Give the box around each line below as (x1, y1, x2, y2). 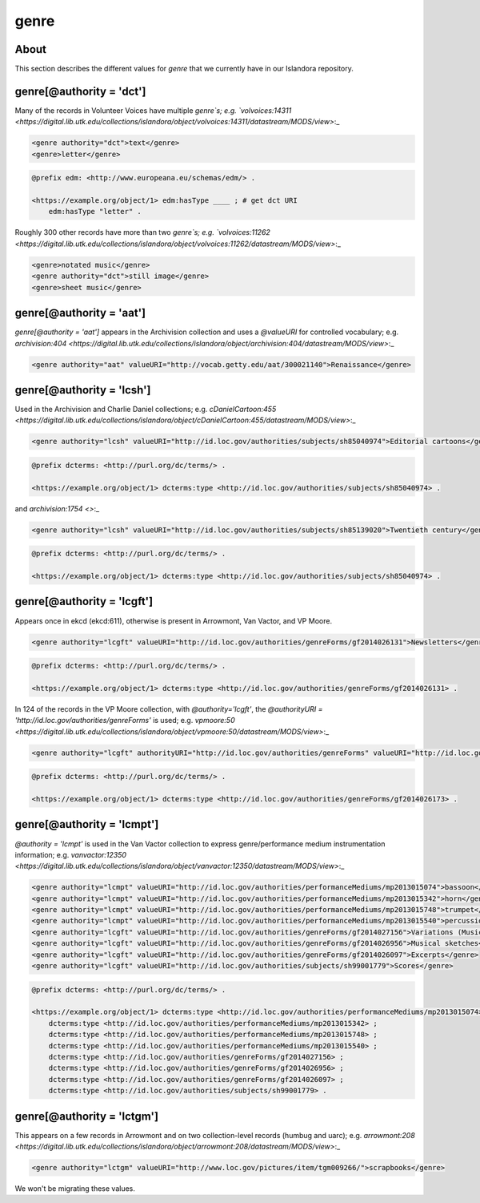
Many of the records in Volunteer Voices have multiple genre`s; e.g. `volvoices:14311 (14, 105, 292, 115)
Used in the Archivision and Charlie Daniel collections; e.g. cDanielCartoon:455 (14, 405, 277, 414)
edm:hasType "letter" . (48, 207, 142, 216)
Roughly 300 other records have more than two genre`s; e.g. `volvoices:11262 (14, 228, 271, 237)
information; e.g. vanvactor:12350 (14, 850, 127, 859)
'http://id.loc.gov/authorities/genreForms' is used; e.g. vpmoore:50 (14, 716, 235, 725)
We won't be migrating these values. (14, 1183, 136, 1193)
